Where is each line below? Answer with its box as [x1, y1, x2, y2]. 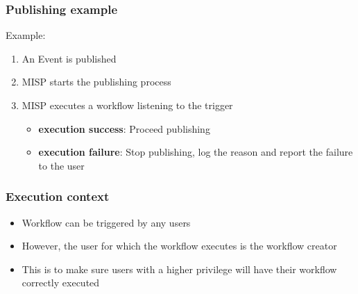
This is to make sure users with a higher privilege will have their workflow [22, 261, 337, 276]
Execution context [6, 188, 110, 205]
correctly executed [22, 275, 100, 290]
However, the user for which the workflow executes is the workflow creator [22, 238, 337, 253]
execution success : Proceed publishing [38, 121, 210, 136]
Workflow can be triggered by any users [22, 215, 191, 229]
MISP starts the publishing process [22, 74, 171, 89]
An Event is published [22, 51, 117, 65]
